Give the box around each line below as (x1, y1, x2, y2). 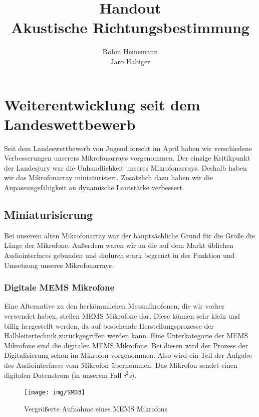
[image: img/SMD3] (24, 389, 85, 396)
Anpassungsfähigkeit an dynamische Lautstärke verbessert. (4, 182, 184, 192)
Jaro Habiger (110, 56, 150, 66)
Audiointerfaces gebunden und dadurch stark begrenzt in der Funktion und (4, 249, 235, 260)
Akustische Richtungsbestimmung (11, 17, 249, 38)
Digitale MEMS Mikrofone (4, 281, 115, 294)
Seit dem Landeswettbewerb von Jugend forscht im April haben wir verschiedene (4, 143, 252, 153)
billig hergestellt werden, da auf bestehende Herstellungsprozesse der (4, 320, 214, 331)
